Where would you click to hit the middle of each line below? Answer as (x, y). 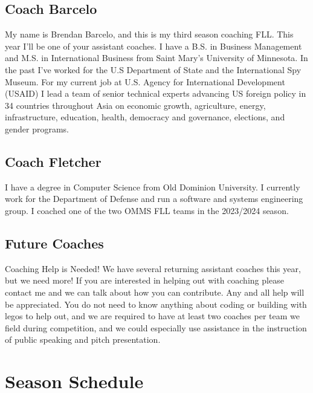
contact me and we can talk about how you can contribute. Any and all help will (155, 292)
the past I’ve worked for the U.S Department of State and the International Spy (153, 69)
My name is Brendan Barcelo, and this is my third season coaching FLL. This (149, 34)
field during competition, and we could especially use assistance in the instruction (156, 327)
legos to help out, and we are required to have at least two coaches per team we (152, 316)
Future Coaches (54, 243)
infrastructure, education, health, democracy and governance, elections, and (145, 117)
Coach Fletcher (53, 161)
